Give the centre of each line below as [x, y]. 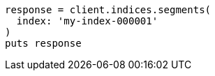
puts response [43, 43]
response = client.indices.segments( [108, 10]
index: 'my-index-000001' [87, 21]
